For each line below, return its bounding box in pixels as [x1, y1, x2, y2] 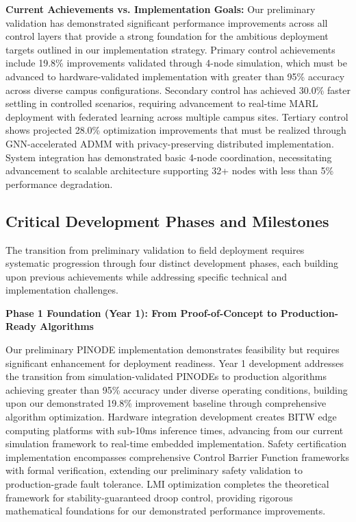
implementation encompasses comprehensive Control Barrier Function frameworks [5, 449, 349, 464]
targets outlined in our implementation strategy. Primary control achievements [5, 42, 335, 56]
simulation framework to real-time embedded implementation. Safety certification [5, 436, 347, 451]
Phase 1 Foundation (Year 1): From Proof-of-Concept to [5, 305, 277, 320]
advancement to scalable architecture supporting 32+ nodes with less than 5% [5, 163, 334, 178]
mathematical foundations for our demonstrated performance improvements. [5, 503, 326, 518]
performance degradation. [5, 176, 113, 191]
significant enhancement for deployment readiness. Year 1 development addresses [5, 355, 344, 370]
